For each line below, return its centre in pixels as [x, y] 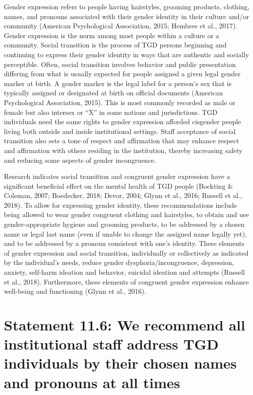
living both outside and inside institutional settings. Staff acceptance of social [120, 131]
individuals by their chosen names [120, 363]
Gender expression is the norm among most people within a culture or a [112, 35]
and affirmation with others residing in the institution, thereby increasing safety [123, 150]
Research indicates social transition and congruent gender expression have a [117, 176]
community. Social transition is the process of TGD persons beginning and [115, 45]
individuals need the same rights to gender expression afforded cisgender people [123, 121]
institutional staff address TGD [111, 344]
